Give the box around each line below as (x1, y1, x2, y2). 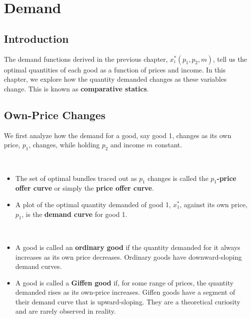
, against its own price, (179, 199, 248, 209)
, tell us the (213, 53, 247, 64)
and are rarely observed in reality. (15, 306, 116, 316)
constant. (155, 140, 182, 150)
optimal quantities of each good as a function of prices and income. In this (4, 64, 226, 74)
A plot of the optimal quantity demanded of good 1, (15, 199, 171, 209)
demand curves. (15, 261, 62, 271)
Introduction (4, 31, 69, 46)
